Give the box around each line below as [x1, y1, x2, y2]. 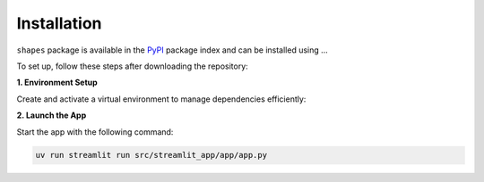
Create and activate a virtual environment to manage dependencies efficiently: [16, 94, 307, 104]
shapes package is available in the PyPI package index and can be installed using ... [16, 45, 329, 55]
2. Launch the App [16, 110, 87, 120]
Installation [16, 13, 102, 33]
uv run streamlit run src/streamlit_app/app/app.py [35, 150, 268, 161]
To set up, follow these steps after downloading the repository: [16, 61, 248, 71]
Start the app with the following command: [16, 126, 174, 137]
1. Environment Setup [16, 77, 98, 88]
